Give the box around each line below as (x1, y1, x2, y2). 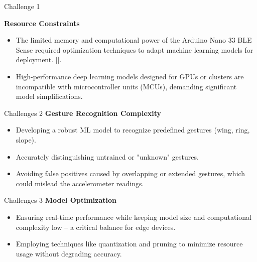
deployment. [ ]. (16, 54, 62, 65)
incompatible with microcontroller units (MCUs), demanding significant (16, 81, 237, 91)
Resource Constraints (4, 18, 80, 28)
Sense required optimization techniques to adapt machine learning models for (16, 44, 253, 55)
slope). (16, 134, 36, 145)
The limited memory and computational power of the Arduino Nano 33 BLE (16, 35, 252, 45)
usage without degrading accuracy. (16, 248, 122, 258)
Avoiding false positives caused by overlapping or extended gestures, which (16, 168, 245, 179)
